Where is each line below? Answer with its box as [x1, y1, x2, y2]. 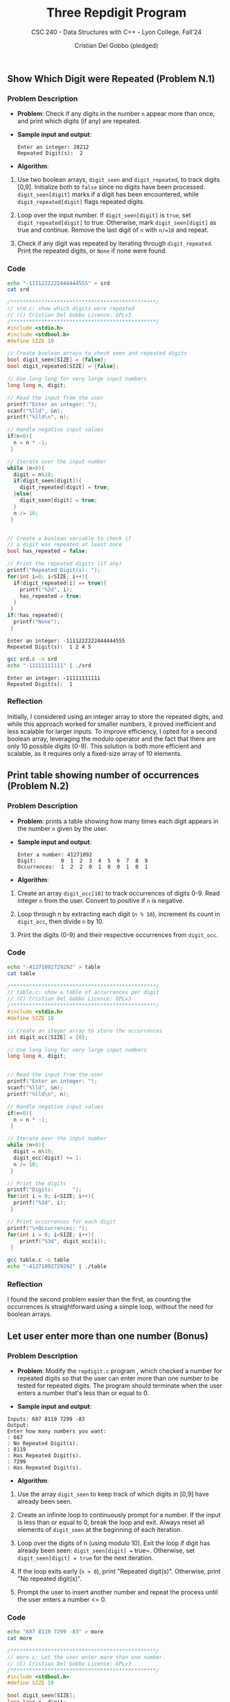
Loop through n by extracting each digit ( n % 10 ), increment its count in [17, 909, 220, 918]
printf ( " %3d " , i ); [13, 1199, 67, 1206]
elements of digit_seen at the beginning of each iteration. [17, 1526, 182, 1534]
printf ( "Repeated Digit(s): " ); [7, 567, 100, 574]
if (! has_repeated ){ [7, 612, 64, 619]
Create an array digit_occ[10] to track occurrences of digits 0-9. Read [17, 888, 220, 897]
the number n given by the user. [17, 824, 108, 832]
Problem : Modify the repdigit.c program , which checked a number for [17, 1367, 222, 1375]
